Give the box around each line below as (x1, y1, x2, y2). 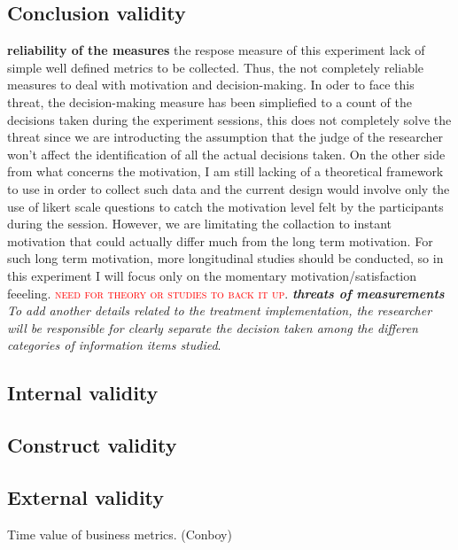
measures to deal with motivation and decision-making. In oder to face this (7, 75, 415, 94)
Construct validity (7, 431, 177, 459)
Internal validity (7, 379, 159, 407)
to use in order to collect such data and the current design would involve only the (7, 179, 450, 198)
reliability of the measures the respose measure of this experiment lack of (7, 41, 425, 59)
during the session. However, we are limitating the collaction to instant (7, 214, 392, 233)
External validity (7, 483, 165, 510)
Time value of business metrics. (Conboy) (7, 524, 232, 543)
